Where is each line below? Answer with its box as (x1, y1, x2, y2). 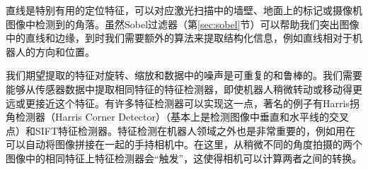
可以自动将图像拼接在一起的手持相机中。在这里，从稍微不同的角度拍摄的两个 (6, 137, 362, 152)
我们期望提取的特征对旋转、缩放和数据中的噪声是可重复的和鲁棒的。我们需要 (6, 68, 362, 83)
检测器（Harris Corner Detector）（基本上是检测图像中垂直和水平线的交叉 (15, 109, 350, 124)
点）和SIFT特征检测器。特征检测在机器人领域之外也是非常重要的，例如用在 (6, 123, 356, 138)
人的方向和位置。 (15, 44, 95, 59)
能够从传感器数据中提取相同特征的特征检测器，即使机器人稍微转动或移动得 (6, 81, 352, 96)
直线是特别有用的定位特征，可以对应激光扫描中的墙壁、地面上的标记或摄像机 (6, 3, 362, 17)
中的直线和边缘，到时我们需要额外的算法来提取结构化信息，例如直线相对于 (6, 30, 352, 45)
